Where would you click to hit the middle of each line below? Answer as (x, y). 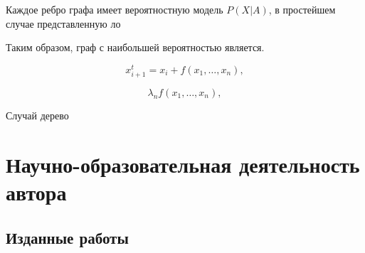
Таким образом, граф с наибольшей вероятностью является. (135, 47)
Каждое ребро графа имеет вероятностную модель (115, 9)
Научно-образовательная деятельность (183, 164)
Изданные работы (67, 237)
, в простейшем (302, 9)
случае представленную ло (63, 23)
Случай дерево (37, 115)
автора (36, 192)
